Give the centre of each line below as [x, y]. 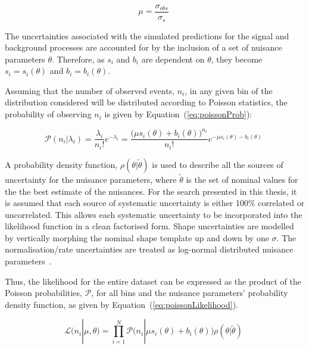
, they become [237, 59]
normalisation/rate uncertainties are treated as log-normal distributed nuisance [149, 249]
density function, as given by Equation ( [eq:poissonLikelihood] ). [122, 304]
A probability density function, [61, 164]
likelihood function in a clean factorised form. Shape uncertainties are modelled [149, 226]
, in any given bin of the [229, 90]
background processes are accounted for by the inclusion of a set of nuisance [143, 47]
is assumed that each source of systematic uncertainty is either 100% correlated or [155, 203]
